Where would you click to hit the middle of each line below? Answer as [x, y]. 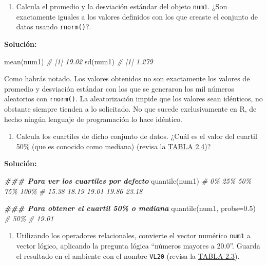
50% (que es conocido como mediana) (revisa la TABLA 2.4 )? [113, 146]
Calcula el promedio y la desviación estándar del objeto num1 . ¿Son [122, 6]
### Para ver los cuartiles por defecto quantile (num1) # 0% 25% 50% [128, 180]
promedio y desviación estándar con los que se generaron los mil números [119, 88]
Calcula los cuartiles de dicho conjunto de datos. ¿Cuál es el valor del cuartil [137, 136]
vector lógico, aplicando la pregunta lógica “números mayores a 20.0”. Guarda [138, 245]
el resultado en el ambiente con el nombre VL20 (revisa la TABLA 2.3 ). [128, 255]
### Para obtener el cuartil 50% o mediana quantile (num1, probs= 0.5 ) [130, 208]
